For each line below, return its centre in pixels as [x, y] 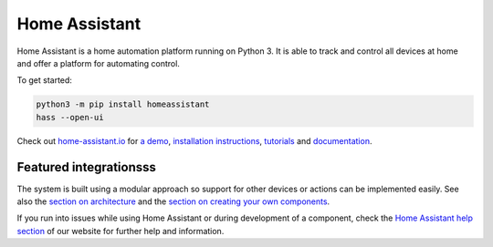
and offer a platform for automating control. [98, 63]
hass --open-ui [70, 117]
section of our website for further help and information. [121, 231]
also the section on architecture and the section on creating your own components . [173, 201]
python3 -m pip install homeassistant [123, 104]
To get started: [45, 80]
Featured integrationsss [87, 167]
